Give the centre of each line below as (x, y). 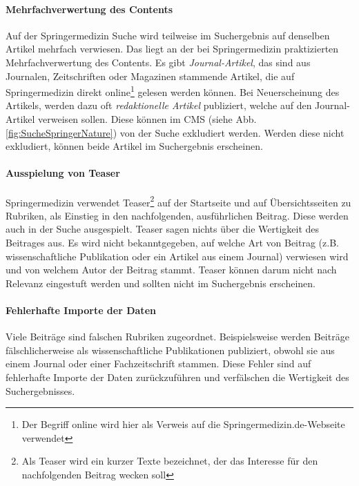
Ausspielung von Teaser (63, 173)
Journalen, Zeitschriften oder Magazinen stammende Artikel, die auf (150, 76)
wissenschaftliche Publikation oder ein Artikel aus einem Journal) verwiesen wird (177, 256)
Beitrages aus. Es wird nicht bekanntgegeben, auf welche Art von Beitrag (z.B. (172, 243)
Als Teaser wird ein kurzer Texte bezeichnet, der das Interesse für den (170, 461)
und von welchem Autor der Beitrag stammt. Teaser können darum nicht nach (171, 270)
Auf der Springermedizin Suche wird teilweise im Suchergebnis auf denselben (168, 35)
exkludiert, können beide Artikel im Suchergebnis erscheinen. (134, 146)
